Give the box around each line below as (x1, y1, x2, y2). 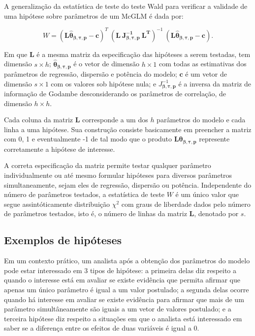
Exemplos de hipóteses (4, 232, 122, 248)
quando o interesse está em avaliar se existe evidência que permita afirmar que (4, 275, 241, 285)
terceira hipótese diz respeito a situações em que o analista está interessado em (4, 313, 242, 323)
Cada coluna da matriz (4, 114, 73, 125)
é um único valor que (175, 189, 239, 199)
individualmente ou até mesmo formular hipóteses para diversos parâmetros (4, 170, 232, 180)
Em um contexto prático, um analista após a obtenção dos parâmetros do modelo (4, 255, 250, 266)
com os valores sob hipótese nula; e (51, 78, 157, 88)
